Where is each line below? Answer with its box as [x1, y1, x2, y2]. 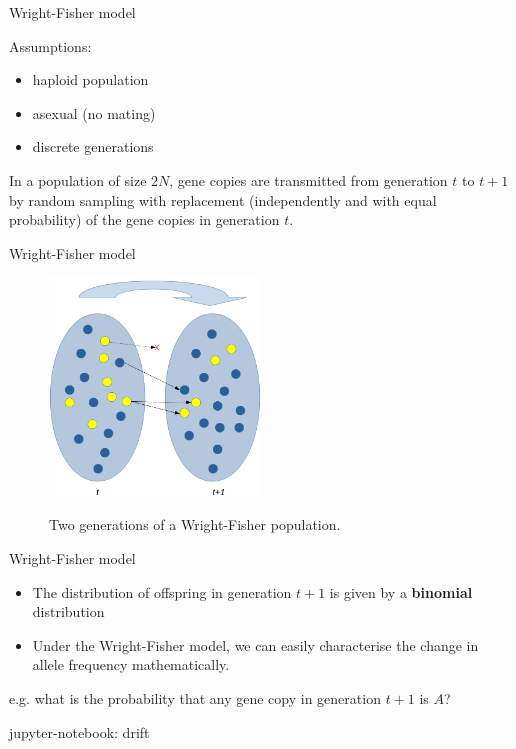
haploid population [32, 69, 149, 90]
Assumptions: [9, 35, 92, 56]
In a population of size [9, 169, 147, 190]
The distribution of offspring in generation [32, 581, 292, 602]
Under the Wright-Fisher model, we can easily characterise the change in [32, 634, 479, 655]
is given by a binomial [329, 581, 473, 602]
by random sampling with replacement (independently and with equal [9, 189, 437, 210]
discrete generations [32, 136, 154, 157]
